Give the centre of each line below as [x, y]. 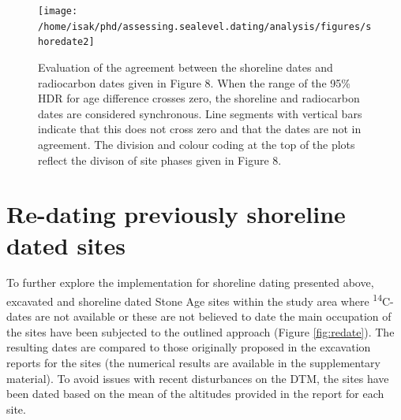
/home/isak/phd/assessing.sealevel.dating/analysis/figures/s [205, 26]
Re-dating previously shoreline [176, 214]
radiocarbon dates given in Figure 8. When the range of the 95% [194, 82]
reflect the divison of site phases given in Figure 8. [160, 160]
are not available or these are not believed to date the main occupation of [213, 316]
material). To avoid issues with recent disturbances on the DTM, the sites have [198, 378]
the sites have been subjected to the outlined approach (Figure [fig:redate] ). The [200, 331]
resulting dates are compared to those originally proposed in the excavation [189, 347]
